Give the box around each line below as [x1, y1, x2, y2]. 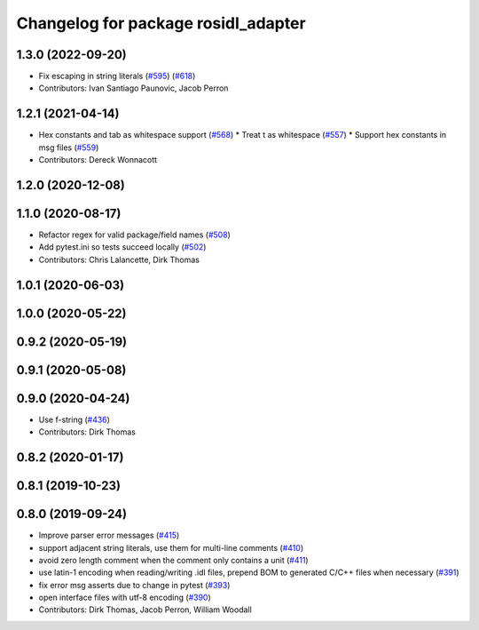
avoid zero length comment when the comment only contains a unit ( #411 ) [38, 554, 310, 565]
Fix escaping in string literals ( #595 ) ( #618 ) [38, 71, 196, 82]
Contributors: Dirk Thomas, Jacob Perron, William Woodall [38, 604, 252, 615]
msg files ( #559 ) [38, 142, 99, 153]
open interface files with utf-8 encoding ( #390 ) [38, 592, 212, 603]
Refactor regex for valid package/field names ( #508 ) [38, 229, 231, 240]
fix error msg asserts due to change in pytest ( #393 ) [38, 579, 231, 590]
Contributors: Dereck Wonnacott [38, 155, 158, 165]
